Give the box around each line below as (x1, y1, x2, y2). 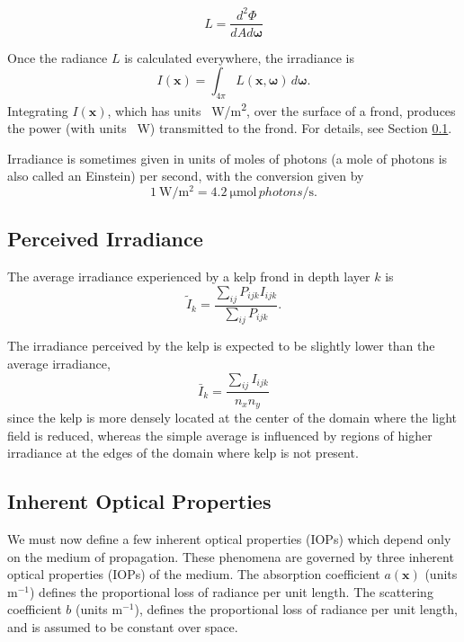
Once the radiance (7, 48, 108, 67)
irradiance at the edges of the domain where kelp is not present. (7, 443, 359, 462)
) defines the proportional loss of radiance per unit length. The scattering (29, 582, 433, 601)
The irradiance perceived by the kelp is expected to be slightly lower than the (7, 336, 435, 355)
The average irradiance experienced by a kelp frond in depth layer (7, 267, 370, 286)
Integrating (7, 101, 68, 120)
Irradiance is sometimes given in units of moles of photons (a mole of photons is (7, 148, 448, 167)
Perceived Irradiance (7, 225, 203, 253)
